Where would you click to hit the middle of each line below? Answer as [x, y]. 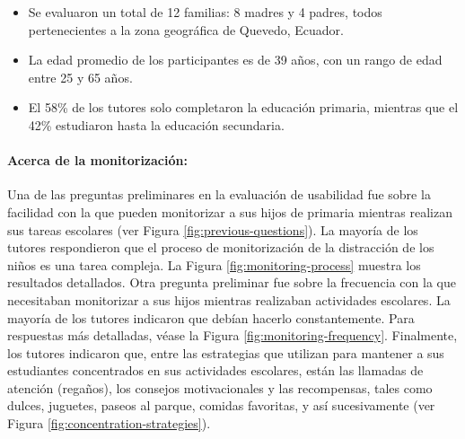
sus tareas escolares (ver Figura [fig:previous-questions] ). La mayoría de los [213, 229]
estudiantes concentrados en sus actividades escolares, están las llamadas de [215, 370]
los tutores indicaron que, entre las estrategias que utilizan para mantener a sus [226, 352]
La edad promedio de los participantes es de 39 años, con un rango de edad [235, 60]
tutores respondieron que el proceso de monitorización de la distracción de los [221, 247]
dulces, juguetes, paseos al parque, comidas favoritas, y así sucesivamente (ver [221, 405]
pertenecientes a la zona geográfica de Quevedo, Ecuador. [186, 29]
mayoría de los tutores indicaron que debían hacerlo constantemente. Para [211, 317]
